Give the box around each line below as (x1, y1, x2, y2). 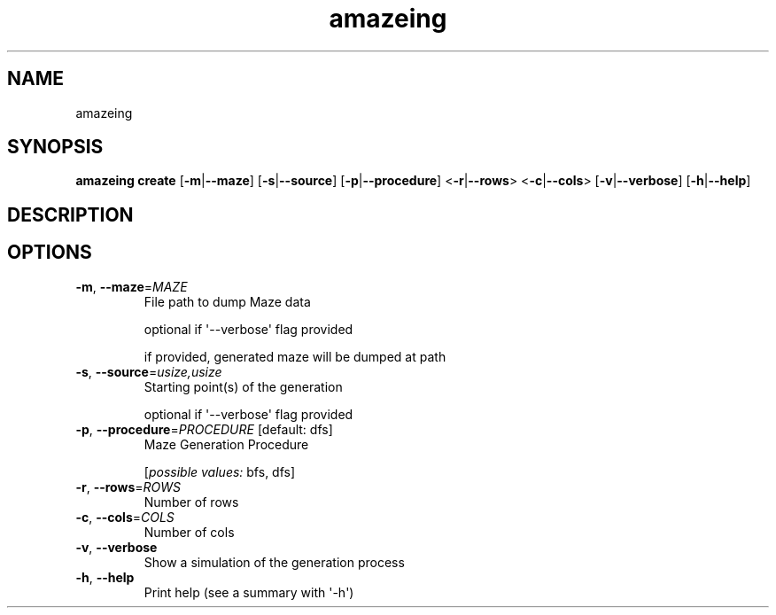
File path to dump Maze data (144, 293, 311, 309)
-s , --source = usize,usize (75, 363, 222, 379)
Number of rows (144, 494, 239, 510)
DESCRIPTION (7, 203, 134, 226)
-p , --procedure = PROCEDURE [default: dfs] (75, 421, 333, 437)
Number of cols (144, 524, 235, 540)
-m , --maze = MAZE (75, 278, 188, 294)
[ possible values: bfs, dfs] (144, 463, 296, 479)
